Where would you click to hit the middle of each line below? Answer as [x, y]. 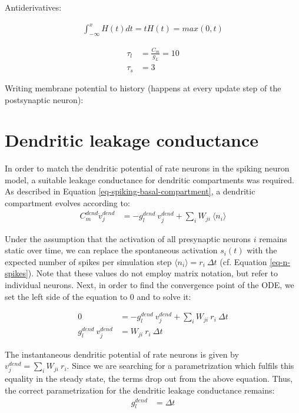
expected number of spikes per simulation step [88, 261]
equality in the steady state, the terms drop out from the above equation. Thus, [149, 379]
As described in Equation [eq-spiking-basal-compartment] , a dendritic [130, 191]
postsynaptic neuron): [44, 99]
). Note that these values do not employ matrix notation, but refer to [153, 273]
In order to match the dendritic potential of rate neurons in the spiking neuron [147, 168]
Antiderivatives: [33, 7]
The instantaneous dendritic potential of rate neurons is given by [122, 354]
